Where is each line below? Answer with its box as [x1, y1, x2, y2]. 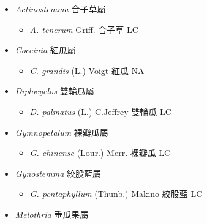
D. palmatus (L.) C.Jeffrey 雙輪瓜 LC [29, 105, 171, 118]
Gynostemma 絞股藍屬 [15, 166, 102, 179]
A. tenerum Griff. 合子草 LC [29, 23, 138, 35]
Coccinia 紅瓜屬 [15, 43, 76, 56]
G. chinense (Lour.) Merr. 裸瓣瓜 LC [29, 146, 171, 159]
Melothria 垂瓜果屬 [15, 207, 89, 220]
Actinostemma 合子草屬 [15, 2, 106, 15]
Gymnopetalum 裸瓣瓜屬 [15, 125, 108, 138]
